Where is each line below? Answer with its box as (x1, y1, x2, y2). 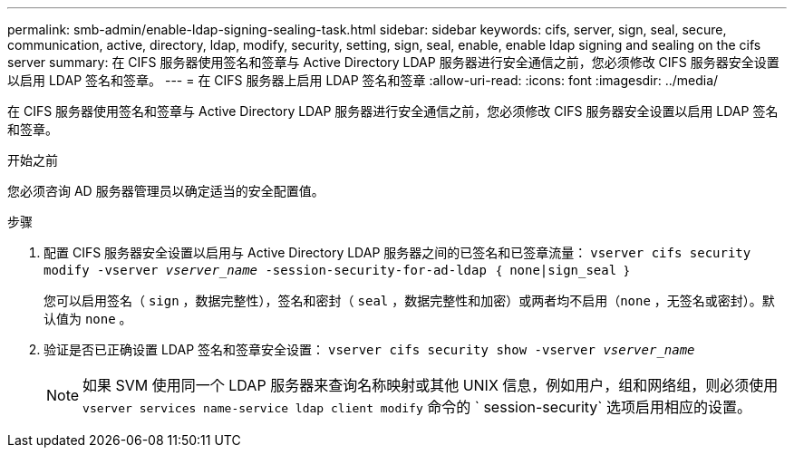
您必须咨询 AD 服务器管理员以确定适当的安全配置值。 (7, 183, 324, 198)
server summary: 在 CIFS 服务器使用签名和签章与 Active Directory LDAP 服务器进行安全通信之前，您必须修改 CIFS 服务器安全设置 (7, 54, 779, 70)
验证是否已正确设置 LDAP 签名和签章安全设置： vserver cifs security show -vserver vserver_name (44, 342, 695, 357)
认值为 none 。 (44, 311, 132, 326)
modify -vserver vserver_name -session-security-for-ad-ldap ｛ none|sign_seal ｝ (44, 263, 632, 277)
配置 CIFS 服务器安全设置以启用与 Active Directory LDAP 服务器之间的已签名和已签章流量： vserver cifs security (44, 245, 751, 260)
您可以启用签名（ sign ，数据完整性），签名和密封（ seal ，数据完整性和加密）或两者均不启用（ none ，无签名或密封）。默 (44, 293, 775, 308)
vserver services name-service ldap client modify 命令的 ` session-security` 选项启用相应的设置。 (82, 398, 751, 416)
